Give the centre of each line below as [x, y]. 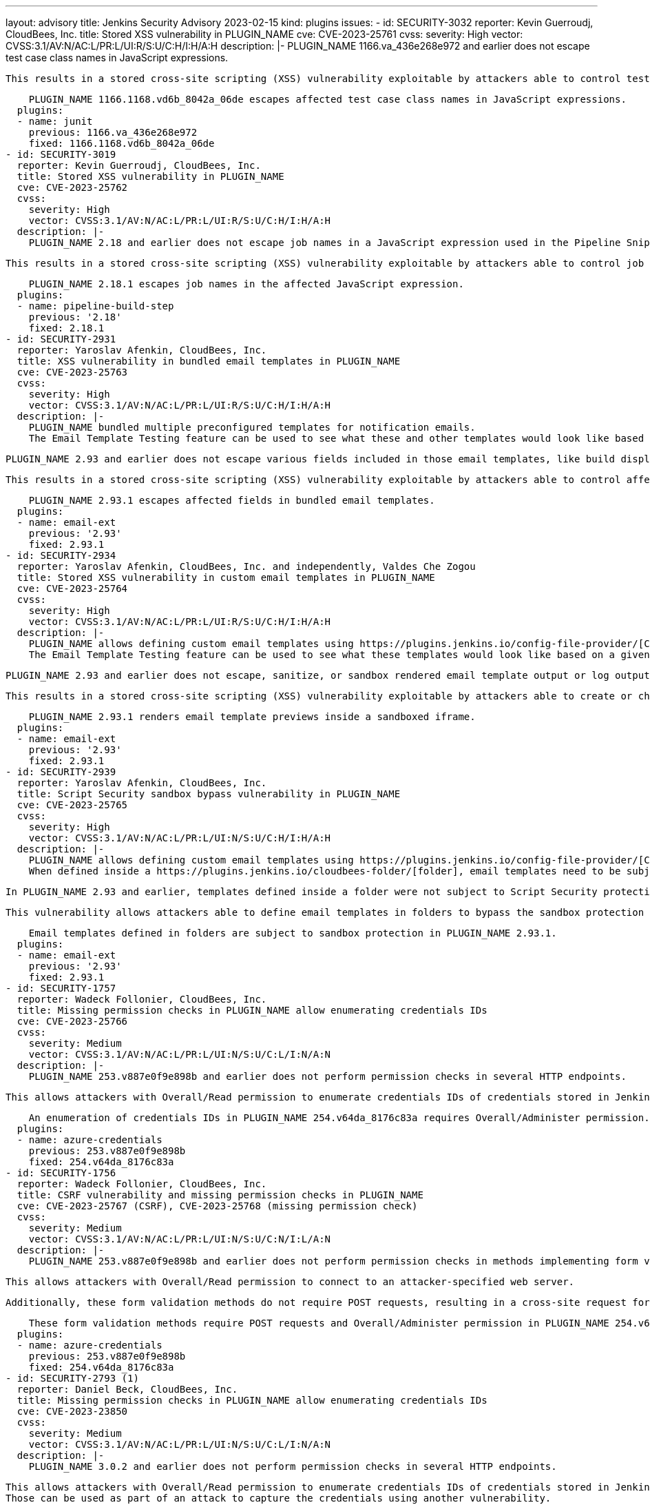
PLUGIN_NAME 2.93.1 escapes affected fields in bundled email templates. [232, 500]
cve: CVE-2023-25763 [72, 372]
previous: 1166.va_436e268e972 [113, 132]
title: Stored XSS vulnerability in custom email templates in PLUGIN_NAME [226, 577]
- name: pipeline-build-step [95, 306]
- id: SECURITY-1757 [61, 988]
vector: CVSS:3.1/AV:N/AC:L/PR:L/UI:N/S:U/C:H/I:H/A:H [180, 838]
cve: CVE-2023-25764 [72, 588]
